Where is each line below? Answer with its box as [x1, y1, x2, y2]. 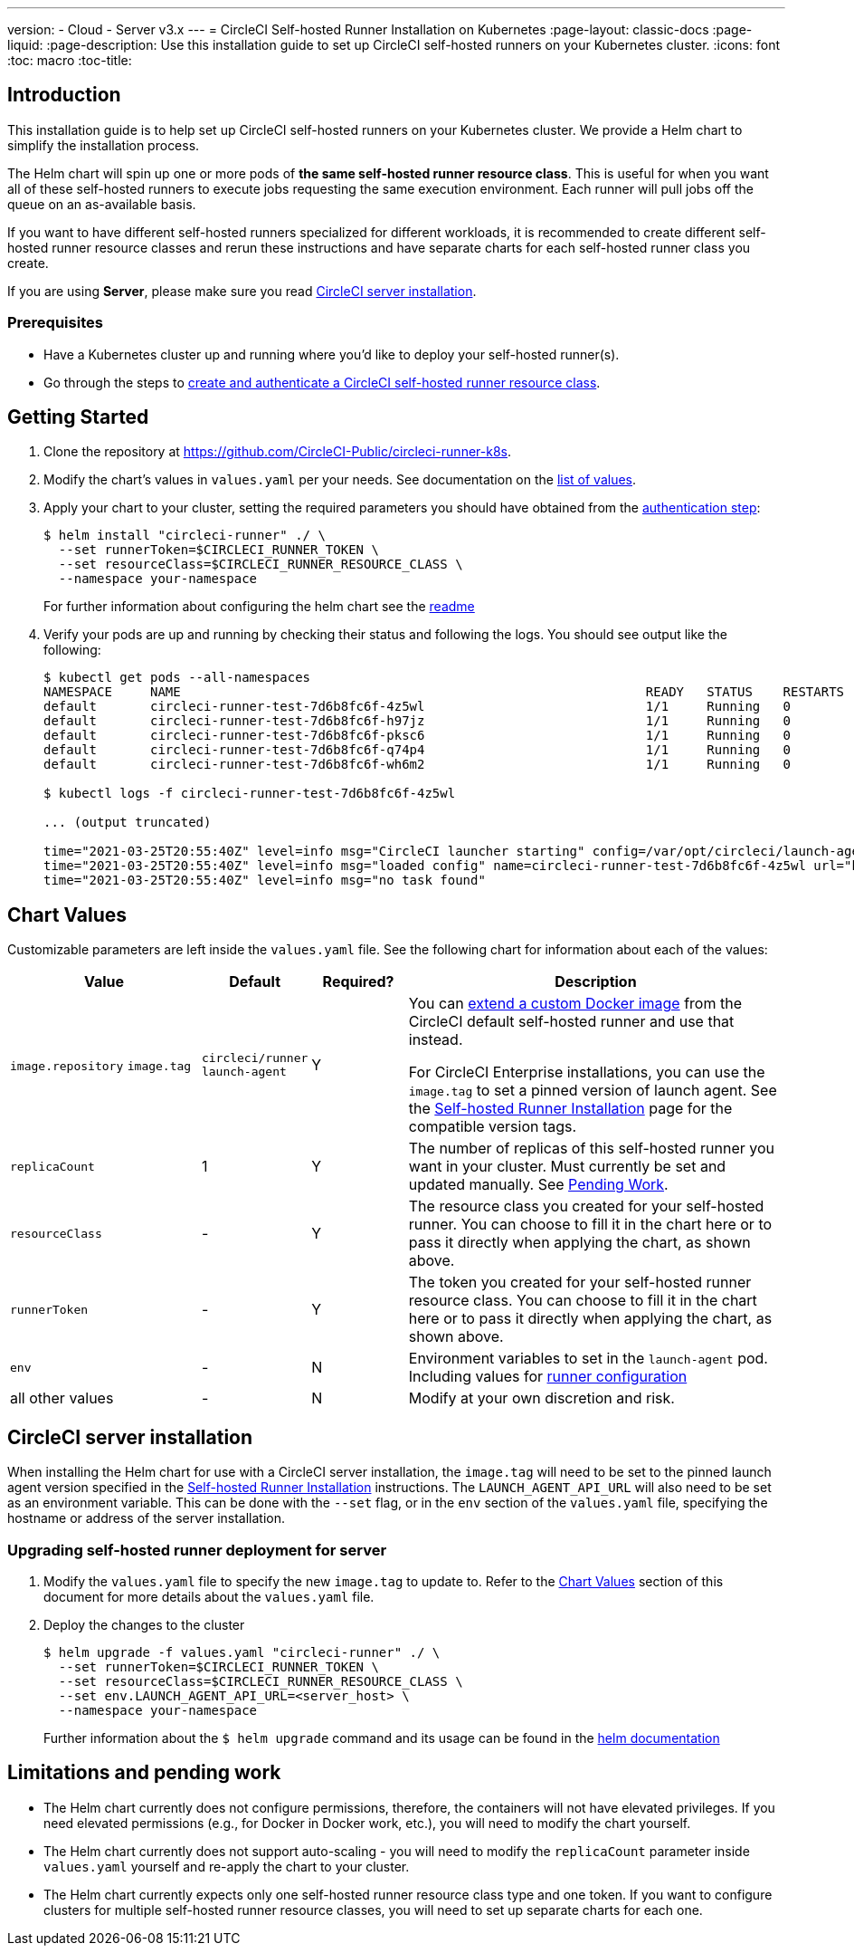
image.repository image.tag [10, 1059, 192, 1074]
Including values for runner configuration [408, 1367, 688, 1386]
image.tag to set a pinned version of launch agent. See [408, 1081, 777, 1100]
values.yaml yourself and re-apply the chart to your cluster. [43, 1858, 410, 1874]
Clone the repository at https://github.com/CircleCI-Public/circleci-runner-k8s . [43, 444, 512, 460]
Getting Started [7, 406, 149, 429]
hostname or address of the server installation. [7, 1510, 286, 1527]
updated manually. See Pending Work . [408, 1175, 669, 1194]
